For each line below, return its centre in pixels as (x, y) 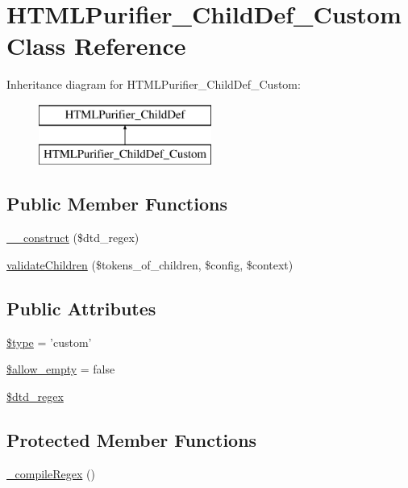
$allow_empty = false (61, 369)
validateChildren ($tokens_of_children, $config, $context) (150, 264)
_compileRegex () (51, 473)
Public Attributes (81, 308)
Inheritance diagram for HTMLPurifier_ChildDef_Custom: (154, 84)
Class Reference (96, 46)
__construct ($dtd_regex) (73, 238)
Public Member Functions (117, 204)
